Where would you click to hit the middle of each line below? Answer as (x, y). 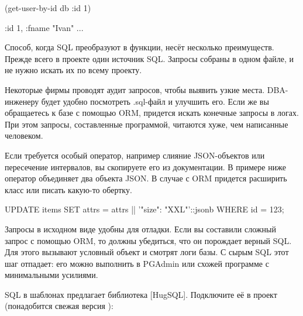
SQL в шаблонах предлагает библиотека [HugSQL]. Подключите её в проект (141, 294)
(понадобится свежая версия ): (59, 306)
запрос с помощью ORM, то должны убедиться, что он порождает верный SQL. (148, 240)
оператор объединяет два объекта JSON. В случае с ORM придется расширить (146, 178)
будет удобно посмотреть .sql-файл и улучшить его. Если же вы (155, 101)
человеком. (24, 135)
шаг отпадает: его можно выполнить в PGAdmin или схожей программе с (137, 263)
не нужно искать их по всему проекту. (73, 70)
